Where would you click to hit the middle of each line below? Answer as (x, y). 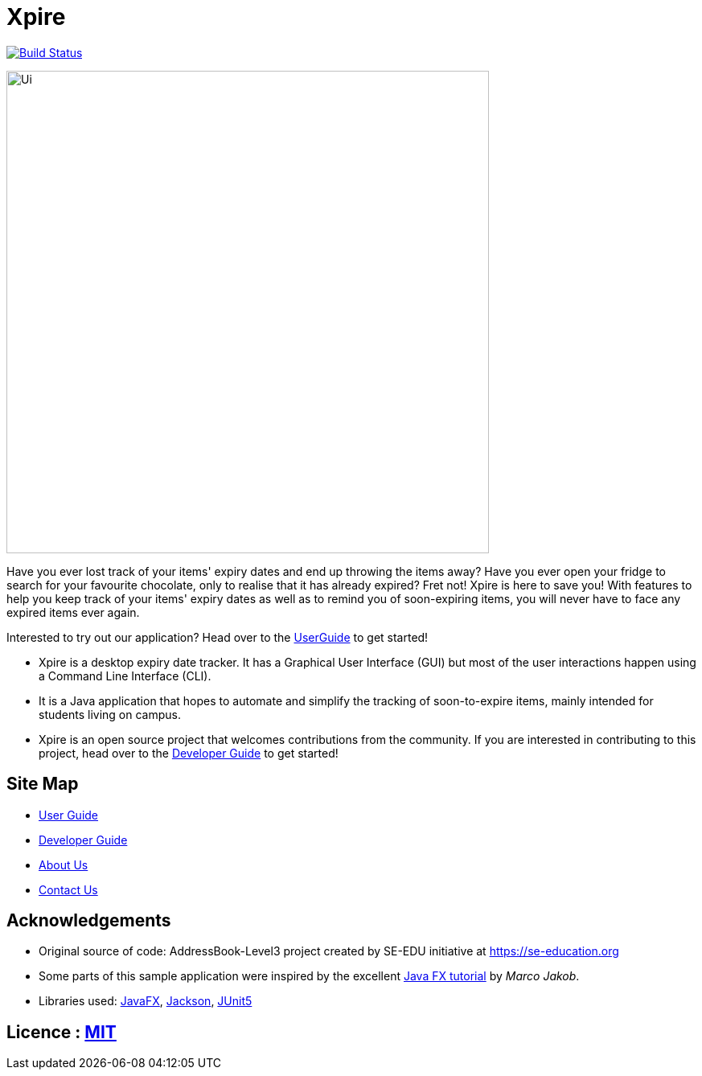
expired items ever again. (73, 612)
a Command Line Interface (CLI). (125, 676)
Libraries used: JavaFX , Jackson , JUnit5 (146, 1001)
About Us (64, 864)
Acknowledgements (89, 921)
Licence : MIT (62, 1032)
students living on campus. (110, 714)
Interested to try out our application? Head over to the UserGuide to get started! (218, 637)
